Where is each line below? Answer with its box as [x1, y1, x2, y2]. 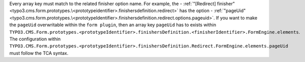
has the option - [179, 8, 213, 14]
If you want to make [216, 15, 258, 21]
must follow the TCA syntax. [9, 50, 69, 56]
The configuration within [9, 36, 61, 42]
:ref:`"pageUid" [213, 8, 246, 14]
